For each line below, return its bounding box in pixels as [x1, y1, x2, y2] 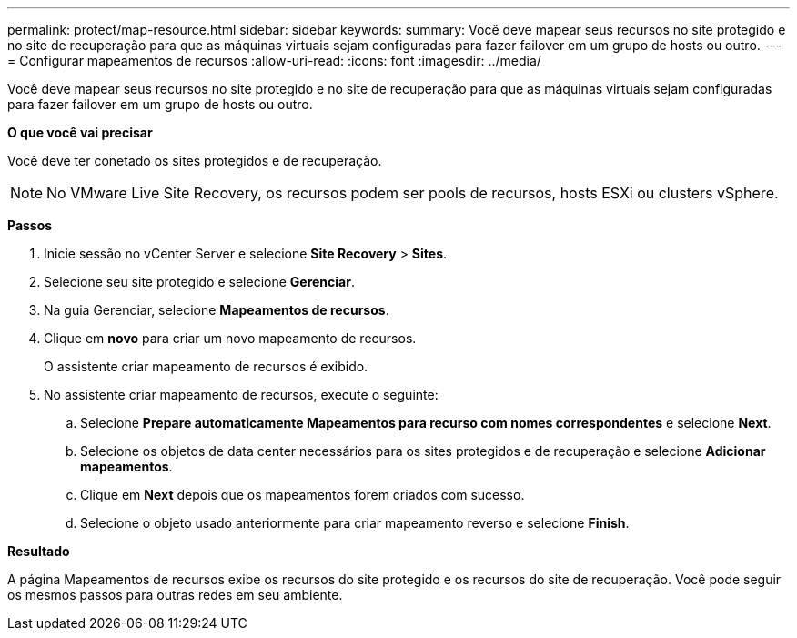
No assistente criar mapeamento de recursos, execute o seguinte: [44, 387, 439, 402]
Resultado [7, 543, 70, 559]
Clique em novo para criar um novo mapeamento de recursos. [44, 330, 417, 346]
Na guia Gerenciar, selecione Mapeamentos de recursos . [44, 302, 389, 318]
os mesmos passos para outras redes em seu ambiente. [7, 587, 343, 603]
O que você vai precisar [7, 125, 153, 140]
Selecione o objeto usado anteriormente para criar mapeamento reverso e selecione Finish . [80, 515, 630, 531]
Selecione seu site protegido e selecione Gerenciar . [44, 274, 355, 289]
